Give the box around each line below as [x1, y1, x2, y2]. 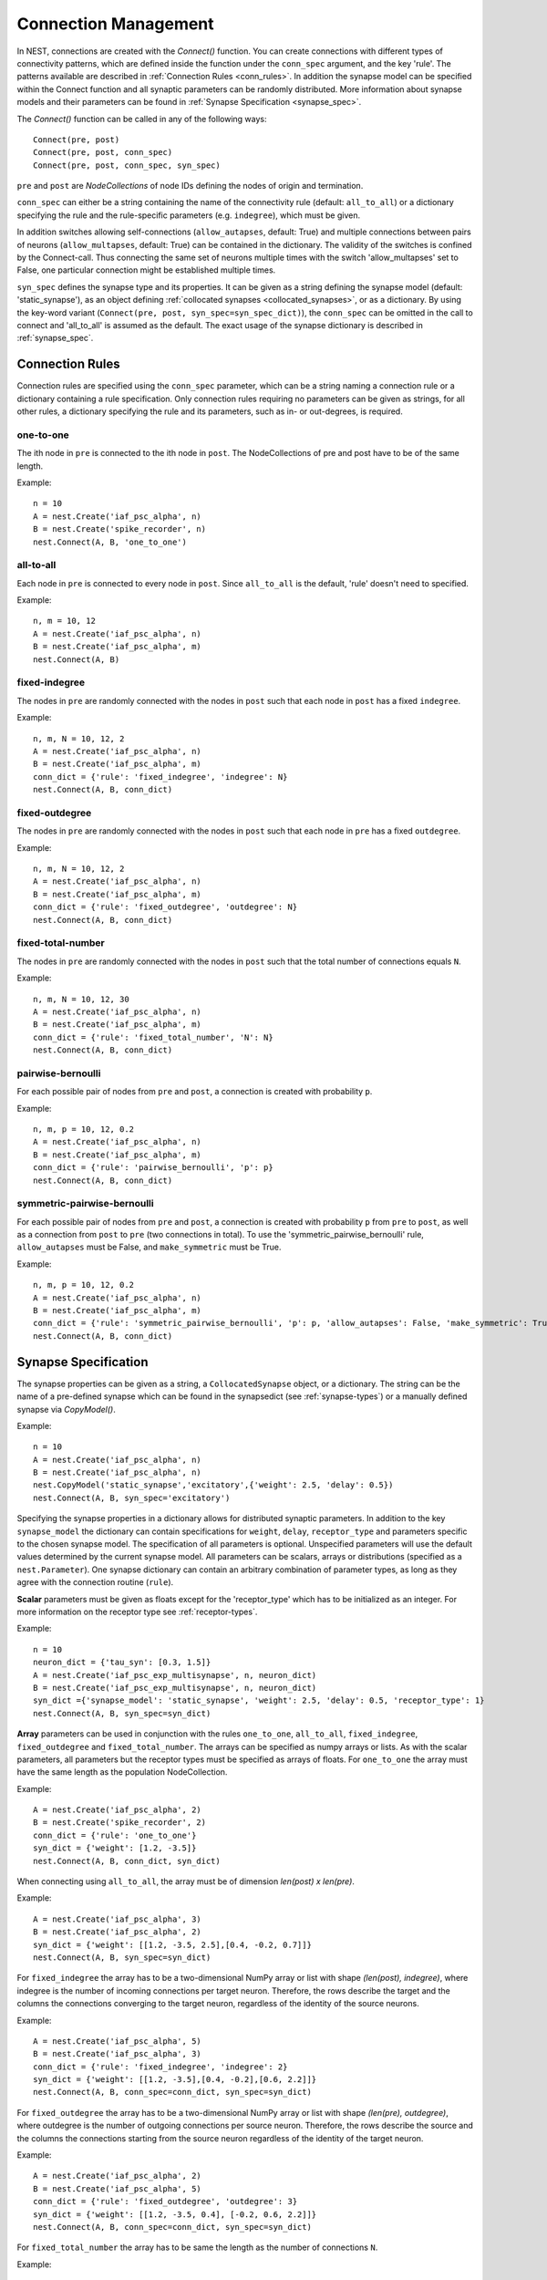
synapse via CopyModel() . [16, 1404, 116, 1415]
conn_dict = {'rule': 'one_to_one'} [33, 1829, 197, 1840]
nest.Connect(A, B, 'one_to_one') [33, 536, 187, 547]
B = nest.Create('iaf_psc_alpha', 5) [33, 2183, 202, 2193]
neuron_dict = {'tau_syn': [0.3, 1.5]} [33, 1657, 212, 1668]
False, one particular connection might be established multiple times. [16, 264, 276, 275]
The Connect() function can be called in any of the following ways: [16, 113, 267, 124]
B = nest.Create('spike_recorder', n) [33, 524, 207, 534]
